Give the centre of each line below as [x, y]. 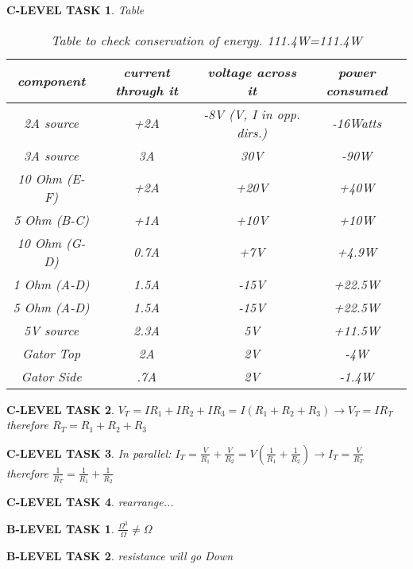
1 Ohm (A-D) [51, 284]
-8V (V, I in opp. [252, 114]
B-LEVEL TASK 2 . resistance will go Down [120, 555]
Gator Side [51, 376]
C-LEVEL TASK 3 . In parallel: [89, 453]
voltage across [252, 72]
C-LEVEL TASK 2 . [60, 409]
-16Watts [357, 123]
